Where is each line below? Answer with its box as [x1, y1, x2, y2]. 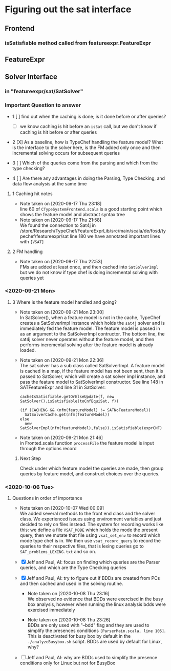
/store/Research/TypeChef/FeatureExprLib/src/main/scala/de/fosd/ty [19, 227, 166, 234]
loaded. [19, 347, 36, 353]
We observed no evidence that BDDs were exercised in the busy [27, 596, 163, 602]
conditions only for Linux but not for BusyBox [19, 660, 116, 666]
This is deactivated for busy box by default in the [27, 633, 131, 639]
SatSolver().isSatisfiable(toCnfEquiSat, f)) [19, 399, 119, 404]
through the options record [19, 445, 77, 451]
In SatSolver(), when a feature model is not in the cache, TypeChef [19, 314, 161, 321]
